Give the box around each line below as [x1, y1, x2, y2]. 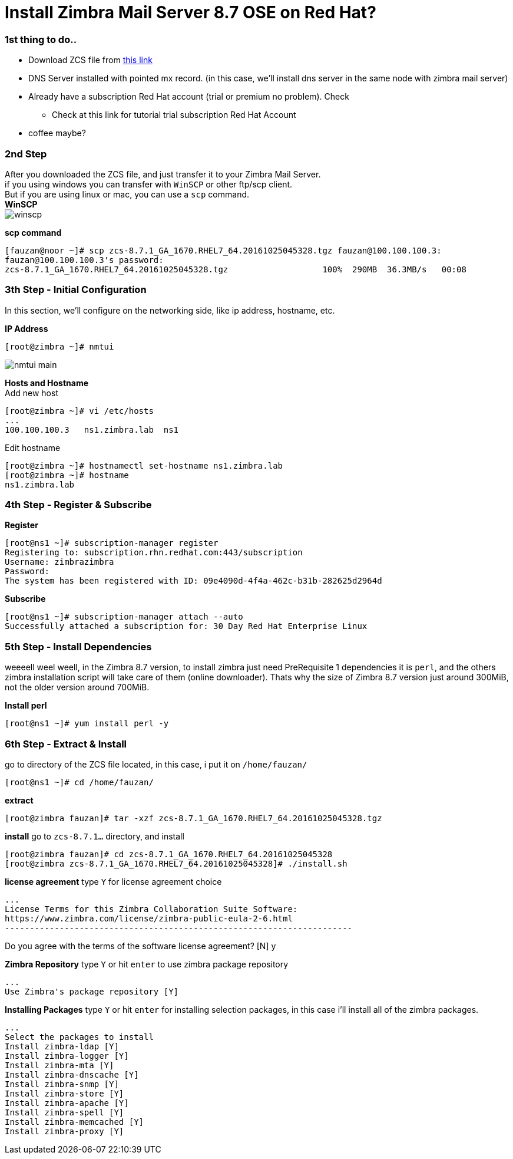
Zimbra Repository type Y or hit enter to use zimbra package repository [5, 959, 289, 969]
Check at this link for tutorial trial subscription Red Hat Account [52, 110, 296, 120]
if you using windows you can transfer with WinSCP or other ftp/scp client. [5, 179, 293, 189]
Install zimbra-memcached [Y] [5, 1117, 144, 1127]
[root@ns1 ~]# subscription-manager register [5, 538, 219, 548]
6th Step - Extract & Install [5, 737, 127, 750]
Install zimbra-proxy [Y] [5, 1126, 124, 1136]
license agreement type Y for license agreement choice [5, 876, 222, 887]
